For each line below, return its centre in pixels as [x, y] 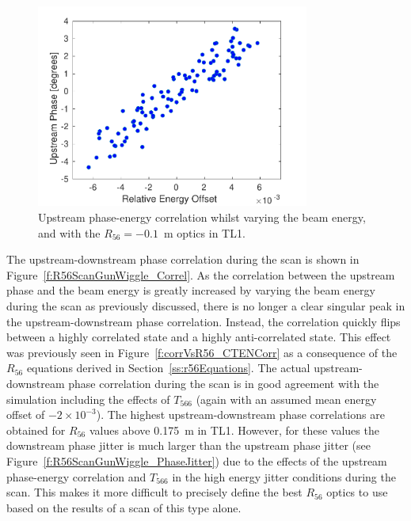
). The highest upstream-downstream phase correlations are [240, 415]
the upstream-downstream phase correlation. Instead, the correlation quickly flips [204, 321]
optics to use [357, 492]
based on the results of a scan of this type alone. [124, 507]
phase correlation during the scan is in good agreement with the [224, 383]
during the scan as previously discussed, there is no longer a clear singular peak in [206, 305]
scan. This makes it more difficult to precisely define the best [154, 492]
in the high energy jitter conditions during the [284, 476]
